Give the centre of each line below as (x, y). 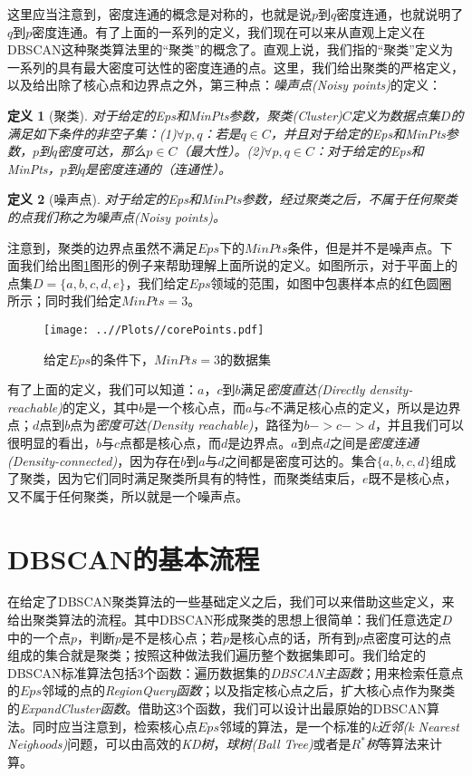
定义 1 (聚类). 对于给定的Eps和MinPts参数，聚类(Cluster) (175, 115)
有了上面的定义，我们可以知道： (102, 389)
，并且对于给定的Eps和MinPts (358, 133)
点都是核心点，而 (171, 442)
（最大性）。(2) (221, 151)
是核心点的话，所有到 (293, 637)
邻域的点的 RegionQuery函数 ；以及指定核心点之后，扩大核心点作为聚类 (248, 690)
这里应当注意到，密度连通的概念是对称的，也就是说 (159, 14)
